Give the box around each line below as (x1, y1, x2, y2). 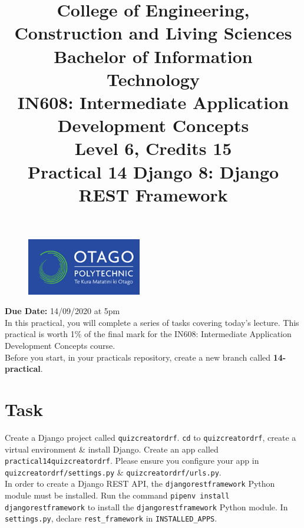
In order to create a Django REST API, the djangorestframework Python (5, 477, 275, 490)
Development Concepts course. (5, 339, 115, 351)
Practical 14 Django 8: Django (27, 159, 279, 183)
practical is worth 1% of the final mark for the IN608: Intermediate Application (5, 328, 292, 340)
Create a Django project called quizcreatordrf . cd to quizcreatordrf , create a (5, 431, 296, 443)
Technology (107, 67, 200, 91)
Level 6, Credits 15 (74, 136, 232, 160)
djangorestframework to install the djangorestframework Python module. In (5, 500, 288, 513)
